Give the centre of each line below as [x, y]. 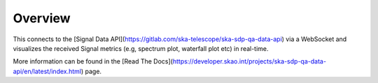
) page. [91, 71]
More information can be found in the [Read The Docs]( [93, 61]
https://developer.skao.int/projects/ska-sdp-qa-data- [250, 61]
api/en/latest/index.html [47, 71]
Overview [42, 18]
